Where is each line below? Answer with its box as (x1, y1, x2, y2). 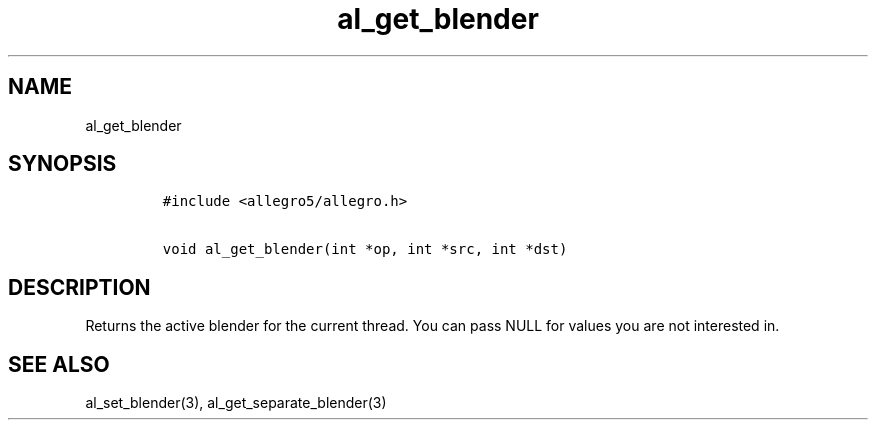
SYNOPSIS (8, 151, 117, 177)
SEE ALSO (8, 351, 110, 377)
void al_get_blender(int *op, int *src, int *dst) (162, 241, 568, 258)
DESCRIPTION (8, 274, 151, 300)
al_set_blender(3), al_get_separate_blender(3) (85, 394, 387, 412)
